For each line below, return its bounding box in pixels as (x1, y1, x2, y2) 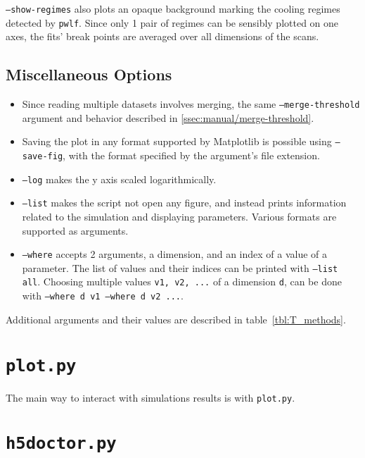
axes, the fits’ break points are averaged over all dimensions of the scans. (6, 29, 319, 44)
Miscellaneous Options (6, 63, 172, 85)
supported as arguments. (22, 223, 129, 237)
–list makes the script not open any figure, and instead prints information (22, 195, 347, 210)
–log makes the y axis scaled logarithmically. (22, 171, 217, 186)
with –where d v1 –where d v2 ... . (22, 288, 184, 303)
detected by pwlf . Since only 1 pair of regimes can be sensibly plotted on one (6, 15, 339, 30)
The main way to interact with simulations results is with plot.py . (6, 390, 295, 404)
